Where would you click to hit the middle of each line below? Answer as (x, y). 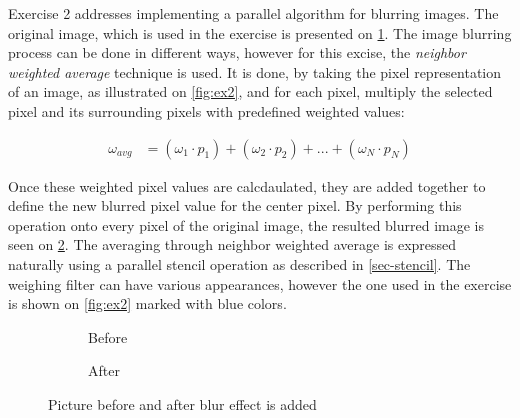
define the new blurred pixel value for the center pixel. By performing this (235, 205)
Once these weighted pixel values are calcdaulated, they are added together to (247, 185)
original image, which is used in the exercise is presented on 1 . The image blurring (260, 32)
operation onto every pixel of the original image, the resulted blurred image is (246, 224)
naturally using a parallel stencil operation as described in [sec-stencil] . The (239, 263)
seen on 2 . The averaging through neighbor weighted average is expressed (232, 244)
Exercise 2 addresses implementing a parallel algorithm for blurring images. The (253, 13)
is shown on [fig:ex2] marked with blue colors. (147, 303)
